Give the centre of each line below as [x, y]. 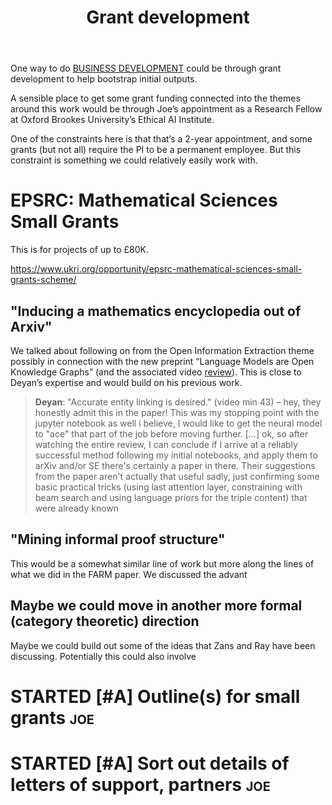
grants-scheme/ [43, 280]
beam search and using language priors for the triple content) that [171, 497]
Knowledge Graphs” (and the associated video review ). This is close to [156, 372]
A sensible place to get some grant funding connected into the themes [155, 98]
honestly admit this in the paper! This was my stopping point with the [177, 412]
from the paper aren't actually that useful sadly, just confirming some [177, 476]
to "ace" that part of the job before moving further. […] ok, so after [171, 433]
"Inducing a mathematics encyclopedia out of [156, 311]
